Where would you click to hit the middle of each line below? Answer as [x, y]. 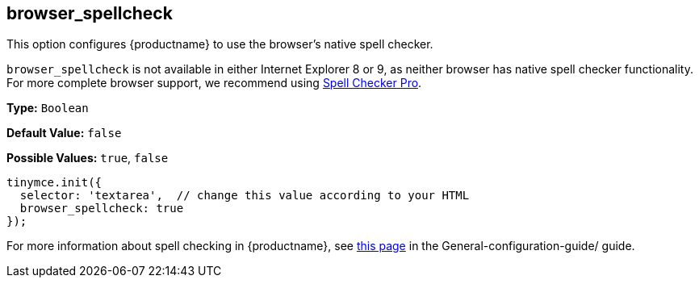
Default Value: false [64, 133]
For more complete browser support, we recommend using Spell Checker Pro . [214, 83]
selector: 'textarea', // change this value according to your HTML [245, 196]
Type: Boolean [48, 108]
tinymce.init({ [54, 183]
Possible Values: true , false [88, 158]
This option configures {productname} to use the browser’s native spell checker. [220, 44]
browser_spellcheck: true [102, 209]
